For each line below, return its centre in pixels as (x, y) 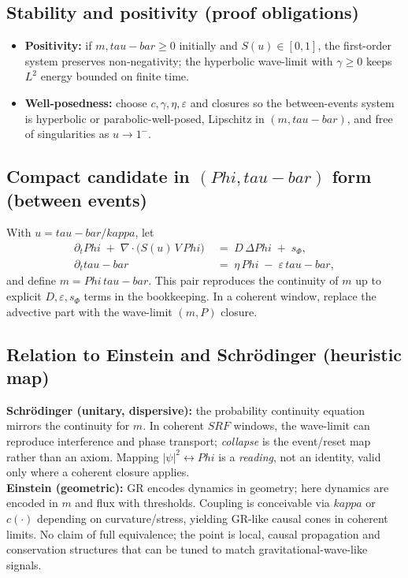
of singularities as (67, 134)
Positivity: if (58, 45)
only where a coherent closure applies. (98, 472)
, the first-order (354, 45)
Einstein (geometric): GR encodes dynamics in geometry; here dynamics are (198, 487)
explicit (24, 296)
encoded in (32, 503)
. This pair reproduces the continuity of (243, 280)
